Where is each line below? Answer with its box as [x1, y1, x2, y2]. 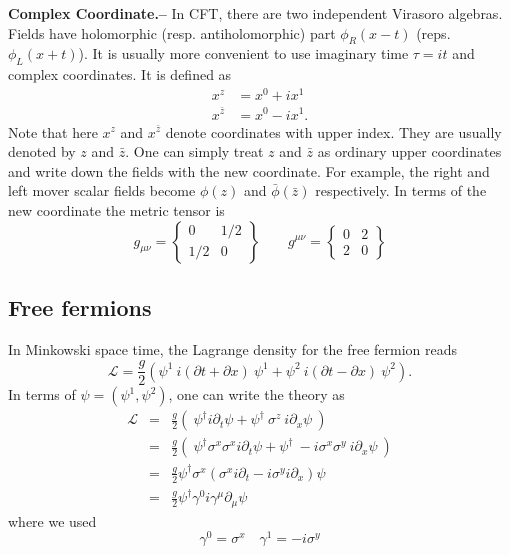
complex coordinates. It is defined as [8, 64, 232, 85]
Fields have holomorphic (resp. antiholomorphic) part [8, 22, 336, 43]
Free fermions [8, 291, 152, 322]
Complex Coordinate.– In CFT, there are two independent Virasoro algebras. [8, 3, 503, 23]
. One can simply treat [125, 141, 264, 162]
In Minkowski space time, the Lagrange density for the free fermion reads [8, 338, 458, 359]
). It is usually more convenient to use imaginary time [78, 43, 409, 64]
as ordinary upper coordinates [317, 141, 502, 162]
